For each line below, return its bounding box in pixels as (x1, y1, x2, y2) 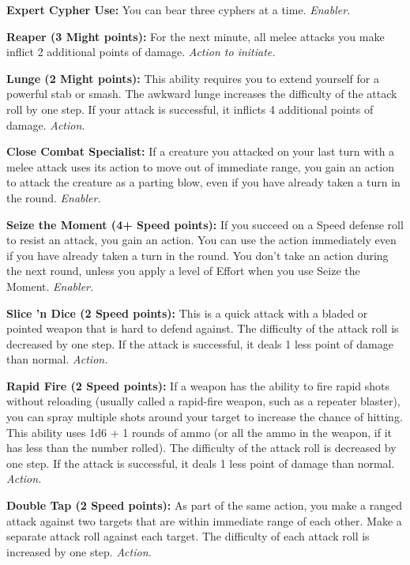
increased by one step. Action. (6, 543, 152, 559)
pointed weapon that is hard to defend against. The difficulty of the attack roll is (6, 320, 399, 337)
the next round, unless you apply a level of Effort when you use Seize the (6, 262, 360, 279)
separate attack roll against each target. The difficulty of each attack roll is (6, 528, 370, 544)
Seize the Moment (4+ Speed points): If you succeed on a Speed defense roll (6, 216, 404, 232)
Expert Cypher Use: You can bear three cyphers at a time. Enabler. (6, 2, 351, 17)
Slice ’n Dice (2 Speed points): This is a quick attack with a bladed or (6, 304, 368, 321)
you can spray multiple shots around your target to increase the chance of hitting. (6, 409, 403, 425)
